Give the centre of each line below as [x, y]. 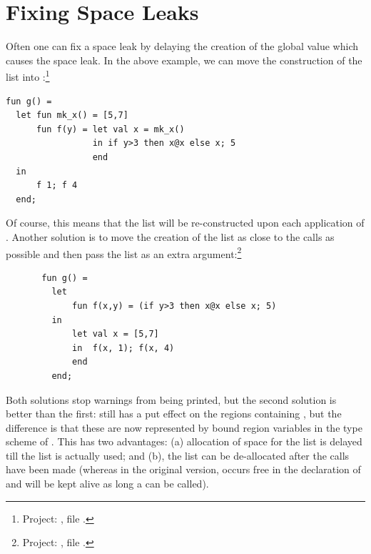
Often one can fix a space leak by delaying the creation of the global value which [182, 46]
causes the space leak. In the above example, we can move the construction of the [184, 60]
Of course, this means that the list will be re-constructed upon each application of [185, 223]
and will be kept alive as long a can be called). [107, 484]
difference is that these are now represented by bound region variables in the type [184, 427]
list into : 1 [28, 75]
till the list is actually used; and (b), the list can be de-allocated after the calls [178, 455]
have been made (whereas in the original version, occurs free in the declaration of [183, 469]
